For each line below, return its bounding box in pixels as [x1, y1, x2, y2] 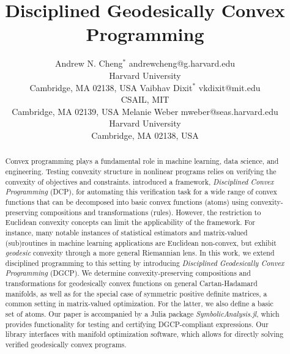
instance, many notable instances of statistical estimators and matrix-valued [5, 227, 248, 237]
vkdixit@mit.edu [198, 81, 261, 94]
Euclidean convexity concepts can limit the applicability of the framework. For [5, 217, 255, 227]
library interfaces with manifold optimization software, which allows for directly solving [5, 329, 284, 339]
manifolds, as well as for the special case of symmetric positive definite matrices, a [5, 288, 267, 298]
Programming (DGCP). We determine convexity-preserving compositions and [5, 268, 251, 278]
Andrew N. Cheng [54, 57, 123, 70]
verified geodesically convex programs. [5, 339, 127, 350]
